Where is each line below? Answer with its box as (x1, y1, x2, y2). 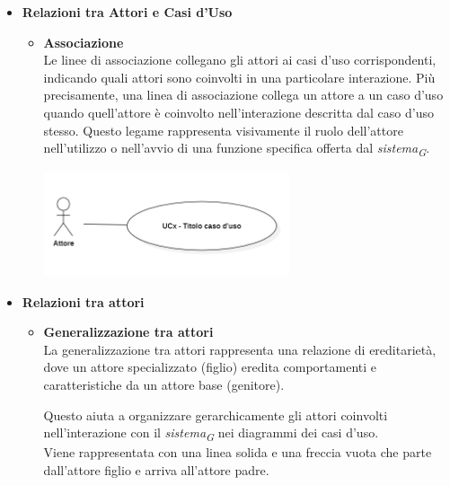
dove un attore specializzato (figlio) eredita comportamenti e (43, 357, 376, 376)
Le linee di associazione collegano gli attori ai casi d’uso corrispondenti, (43, 50, 437, 69)
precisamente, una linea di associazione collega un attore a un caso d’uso (43, 85, 444, 104)
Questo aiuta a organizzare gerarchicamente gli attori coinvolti (43, 405, 388, 424)
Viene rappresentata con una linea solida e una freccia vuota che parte (43, 443, 432, 462)
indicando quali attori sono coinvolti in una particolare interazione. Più (43, 67, 436, 86)
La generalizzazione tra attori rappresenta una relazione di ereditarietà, (43, 339, 437, 358)
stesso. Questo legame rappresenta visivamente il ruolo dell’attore (43, 120, 403, 139)
